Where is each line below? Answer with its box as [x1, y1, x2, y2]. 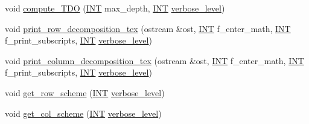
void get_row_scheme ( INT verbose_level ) [5, 86, 165, 99]
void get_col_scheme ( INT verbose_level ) [5, 106, 162, 119]
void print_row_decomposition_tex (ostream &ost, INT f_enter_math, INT [5, 22, 291, 34]
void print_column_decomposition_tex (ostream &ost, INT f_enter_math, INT [5, 54, 304, 67]
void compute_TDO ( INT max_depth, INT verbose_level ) [5, 2, 225, 14]
